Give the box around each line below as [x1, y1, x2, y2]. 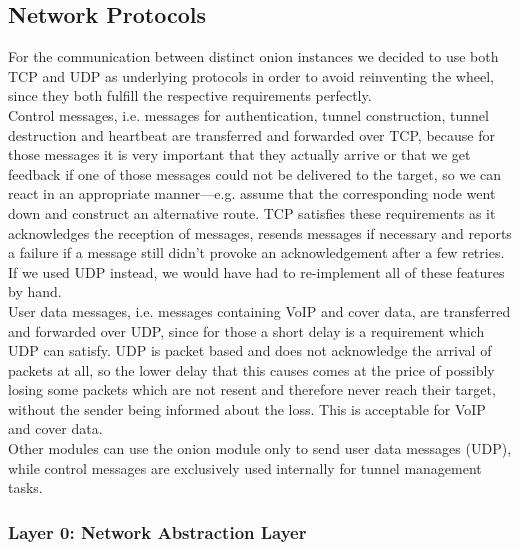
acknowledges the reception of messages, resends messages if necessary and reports [8, 222, 512, 243]
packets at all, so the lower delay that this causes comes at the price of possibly [8, 359, 495, 380]
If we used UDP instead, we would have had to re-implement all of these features [8, 261, 505, 282]
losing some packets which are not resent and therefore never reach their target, [8, 379, 496, 400]
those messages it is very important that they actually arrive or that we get [8, 144, 471, 165]
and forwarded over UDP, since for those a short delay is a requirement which [8, 320, 485, 341]
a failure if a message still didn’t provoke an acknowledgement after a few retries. [8, 242, 505, 263]
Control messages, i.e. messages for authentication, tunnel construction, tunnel [8, 104, 489, 125]
